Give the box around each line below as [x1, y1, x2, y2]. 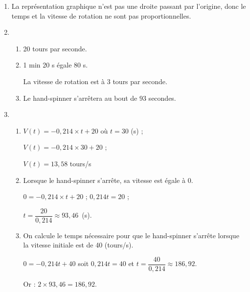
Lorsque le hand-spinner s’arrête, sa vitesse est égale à [23, 175, 185, 185]
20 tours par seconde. [23, 43, 87, 53]
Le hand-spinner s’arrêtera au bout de [23, 92, 137, 103]
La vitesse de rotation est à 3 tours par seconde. [23, 76, 167, 86]
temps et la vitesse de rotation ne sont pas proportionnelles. [11, 10, 191, 21]
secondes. [148, 92, 176, 103]
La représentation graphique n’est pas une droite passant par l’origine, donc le [11, 1, 246, 11]
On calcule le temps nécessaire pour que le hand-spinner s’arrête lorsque [23, 230, 239, 240]
